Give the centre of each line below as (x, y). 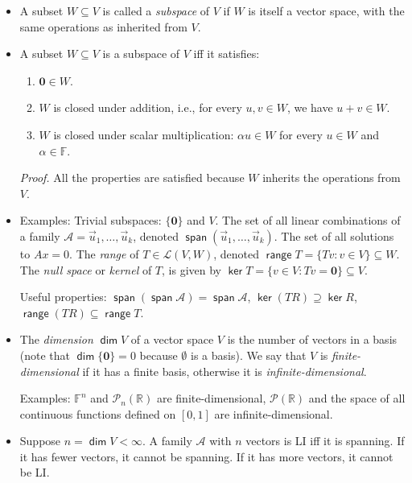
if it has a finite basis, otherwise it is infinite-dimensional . (225, 371)
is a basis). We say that (248, 355)
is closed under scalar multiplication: (144, 134)
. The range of (104, 253)
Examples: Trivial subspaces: (91, 220)
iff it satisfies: (227, 54)
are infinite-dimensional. (274, 413)
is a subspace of (141, 54)
